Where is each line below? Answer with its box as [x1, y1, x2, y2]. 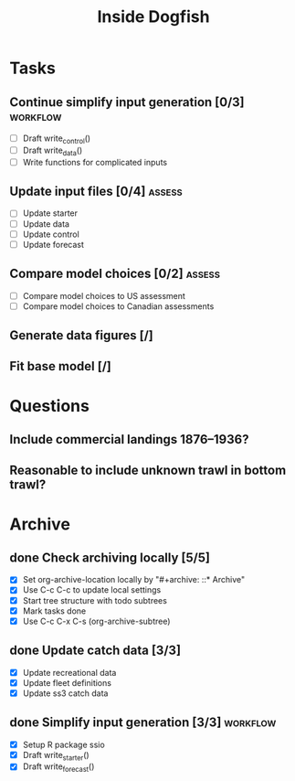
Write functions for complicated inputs [22, 156, 167, 167]
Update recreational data [22, 667, 117, 678]
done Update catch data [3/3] [9, 643, 181, 658]
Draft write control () [22, 133, 91, 145]
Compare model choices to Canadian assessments [22, 300, 215, 312]
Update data [22, 218, 70, 230]
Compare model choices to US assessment [22, 290, 185, 301]
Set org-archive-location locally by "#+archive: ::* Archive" [22, 574, 245, 585]
